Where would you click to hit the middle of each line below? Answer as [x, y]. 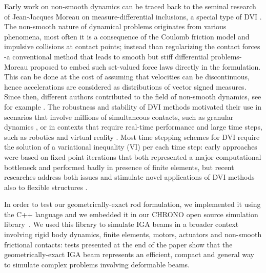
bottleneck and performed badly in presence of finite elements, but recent [119, 167]
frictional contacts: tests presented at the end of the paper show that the [118, 244]
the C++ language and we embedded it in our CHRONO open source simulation [131, 214]
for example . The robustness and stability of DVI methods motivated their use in [133, 106]
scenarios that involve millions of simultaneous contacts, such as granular [119, 117]
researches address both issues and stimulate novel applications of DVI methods [129, 177]
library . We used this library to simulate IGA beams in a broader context [121, 224]
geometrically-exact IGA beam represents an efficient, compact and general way [129, 254]
